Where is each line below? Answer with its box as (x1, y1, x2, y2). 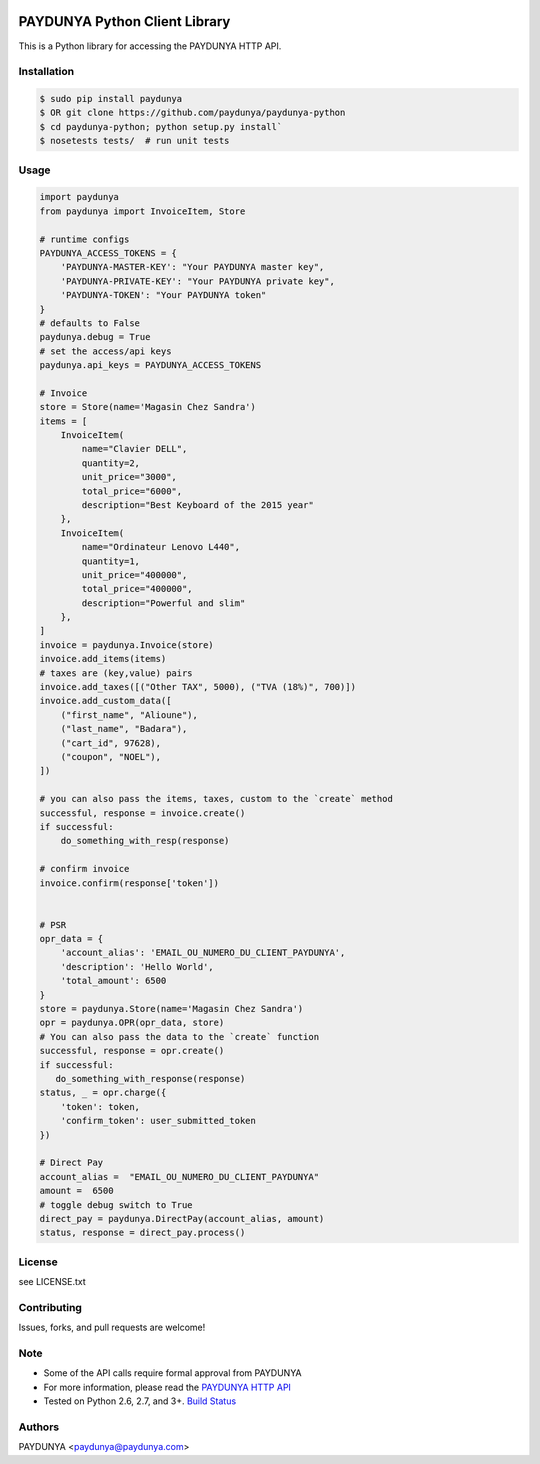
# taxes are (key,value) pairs (39, 667, 194, 679)
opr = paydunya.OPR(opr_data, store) (39, 1017, 225, 1029)
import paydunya (39, 191, 120, 203)
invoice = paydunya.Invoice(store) (39, 639, 214, 650)
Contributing (18, 1300, 82, 1314)
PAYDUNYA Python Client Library (18, 13, 231, 30)
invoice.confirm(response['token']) (39, 877, 220, 889)
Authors (18, 1420, 60, 1434)
